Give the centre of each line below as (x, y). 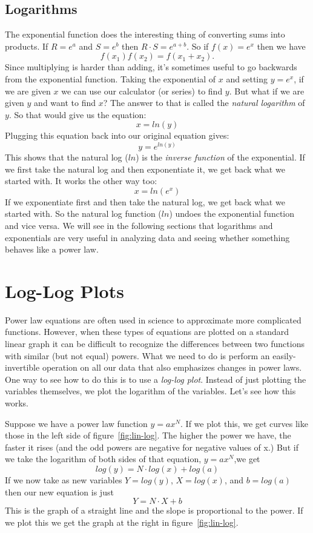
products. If (27, 46)
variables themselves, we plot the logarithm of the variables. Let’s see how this (150, 391)
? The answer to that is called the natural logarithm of (204, 103)
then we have (281, 46)
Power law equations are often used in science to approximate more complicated (153, 319)
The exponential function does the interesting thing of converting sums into (145, 34)
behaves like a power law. (52, 249)
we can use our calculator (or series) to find (142, 91)
